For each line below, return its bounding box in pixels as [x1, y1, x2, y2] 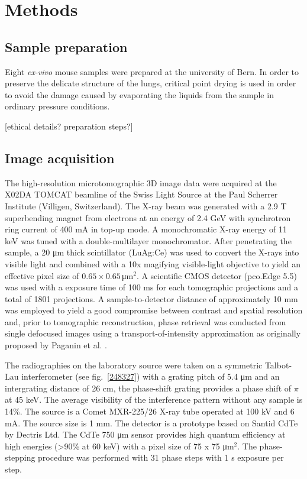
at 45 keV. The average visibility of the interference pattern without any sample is [5, 393, 303, 406]
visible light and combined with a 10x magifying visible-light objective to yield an [5, 257, 300, 270]
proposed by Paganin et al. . [5, 339, 108, 351]
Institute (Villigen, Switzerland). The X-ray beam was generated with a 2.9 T [5, 199, 287, 212]
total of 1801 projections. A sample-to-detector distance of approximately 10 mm [5, 292, 298, 305]
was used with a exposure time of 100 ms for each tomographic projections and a [5, 281, 298, 293]
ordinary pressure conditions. [5, 100, 110, 112]
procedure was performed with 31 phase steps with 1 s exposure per [38, 451, 284, 464]
